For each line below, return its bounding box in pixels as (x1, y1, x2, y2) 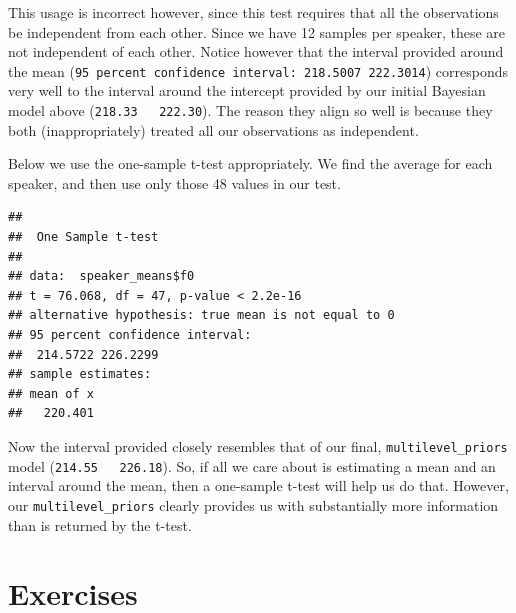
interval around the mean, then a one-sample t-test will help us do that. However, (8, 475, 509, 496)
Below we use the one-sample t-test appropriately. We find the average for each (8, 153, 493, 174)
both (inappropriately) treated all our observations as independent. (8, 119, 419, 140)
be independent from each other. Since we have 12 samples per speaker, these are (8, 21, 506, 42)
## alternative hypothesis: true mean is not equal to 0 (8, 308, 395, 323)
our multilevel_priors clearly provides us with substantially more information (8, 494, 499, 515)
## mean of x (8, 386, 94, 401)
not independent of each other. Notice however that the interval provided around (8, 41, 504, 62)
